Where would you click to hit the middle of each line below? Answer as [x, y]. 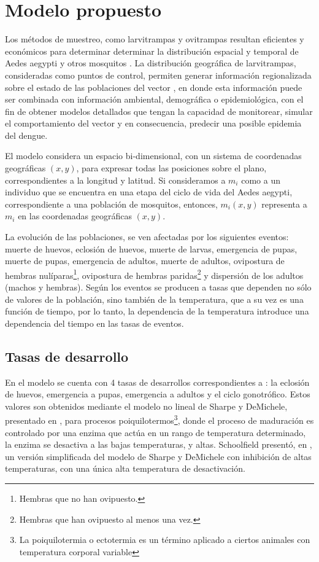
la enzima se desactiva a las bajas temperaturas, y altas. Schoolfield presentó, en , [159, 444]
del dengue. [26, 135]
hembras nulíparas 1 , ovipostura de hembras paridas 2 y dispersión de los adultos [154, 274]
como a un [261, 180]
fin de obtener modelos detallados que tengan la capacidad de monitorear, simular [159, 111]
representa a [284, 204]
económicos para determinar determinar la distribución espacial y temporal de [152, 51]
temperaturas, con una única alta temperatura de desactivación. [125, 468]
